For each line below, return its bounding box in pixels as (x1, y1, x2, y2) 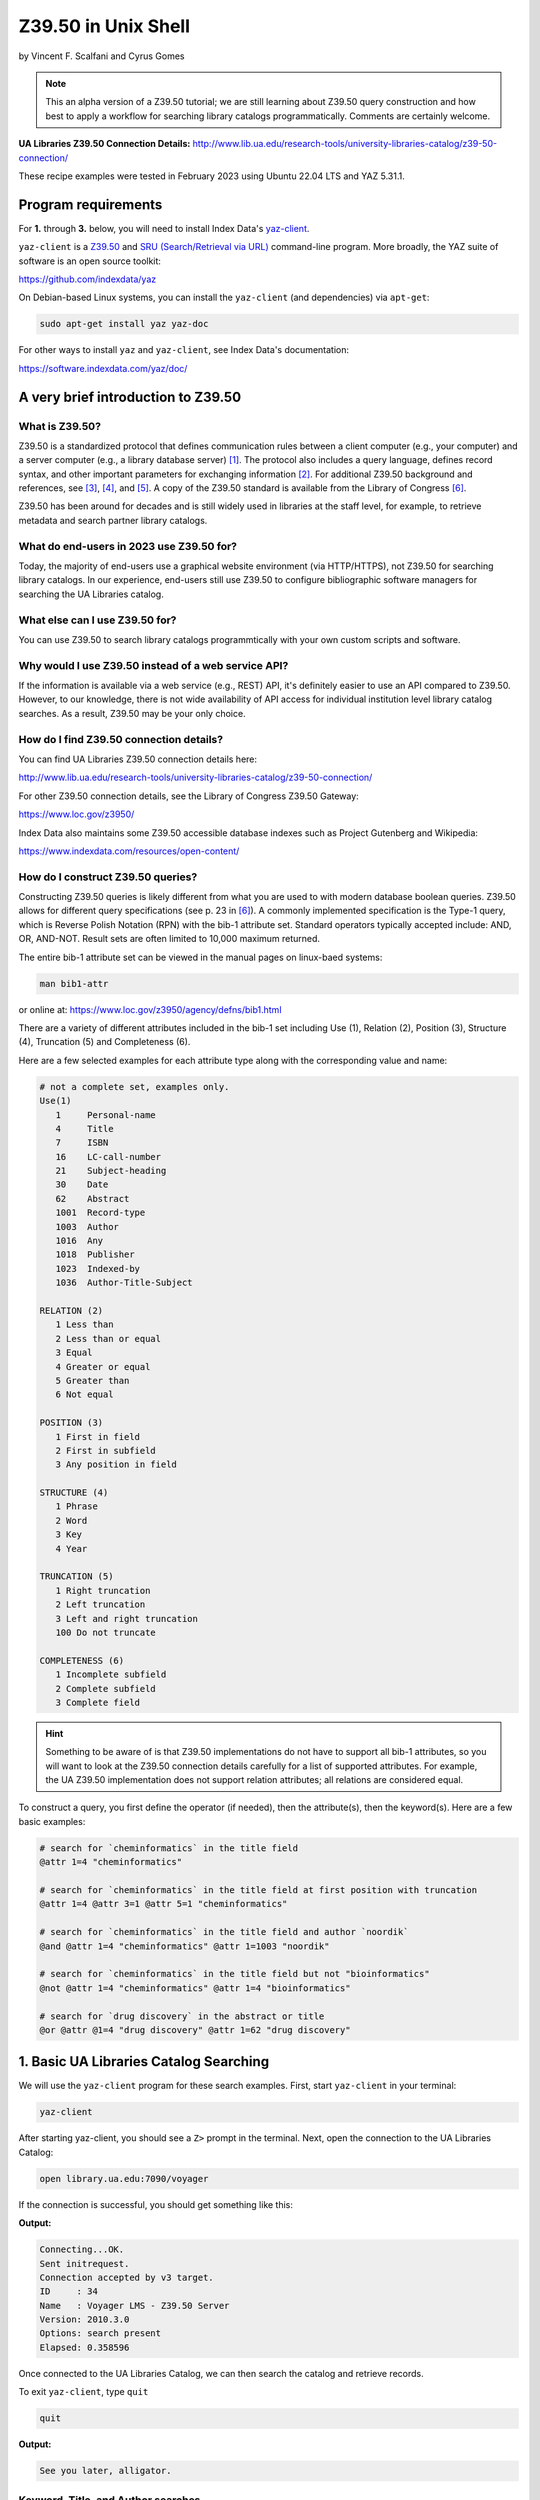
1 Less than (55, 1319, 114, 1330)
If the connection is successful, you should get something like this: (18, 2198, 294, 2210)
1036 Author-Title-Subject (55, 1277, 194, 1289)
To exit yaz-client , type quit (18, 2386, 149, 2398)
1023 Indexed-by (55, 1263, 140, 1274)
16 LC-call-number (55, 1151, 162, 1162)
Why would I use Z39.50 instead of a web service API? (18, 658, 289, 672)
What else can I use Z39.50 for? (18, 613, 177, 627)
